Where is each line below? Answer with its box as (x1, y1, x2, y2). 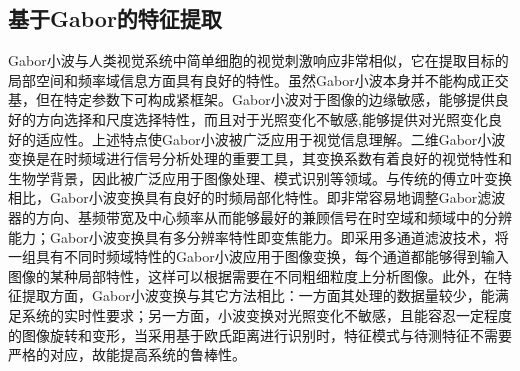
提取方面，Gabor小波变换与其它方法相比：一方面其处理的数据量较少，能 (21, 285, 495, 306)
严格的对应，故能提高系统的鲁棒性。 (8, 344, 246, 365)
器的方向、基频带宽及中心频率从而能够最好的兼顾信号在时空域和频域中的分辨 (8, 206, 512, 227)
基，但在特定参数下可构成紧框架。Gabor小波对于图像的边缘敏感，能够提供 (8, 89, 495, 110)
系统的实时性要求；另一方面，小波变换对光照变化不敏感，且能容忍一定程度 (21, 304, 512, 325)
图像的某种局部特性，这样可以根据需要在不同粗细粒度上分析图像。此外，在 (8, 265, 498, 286)
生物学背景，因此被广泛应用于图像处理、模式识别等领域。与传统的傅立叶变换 (8, 167, 512, 188)
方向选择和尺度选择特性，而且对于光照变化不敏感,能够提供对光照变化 (35, 108, 488, 129)
